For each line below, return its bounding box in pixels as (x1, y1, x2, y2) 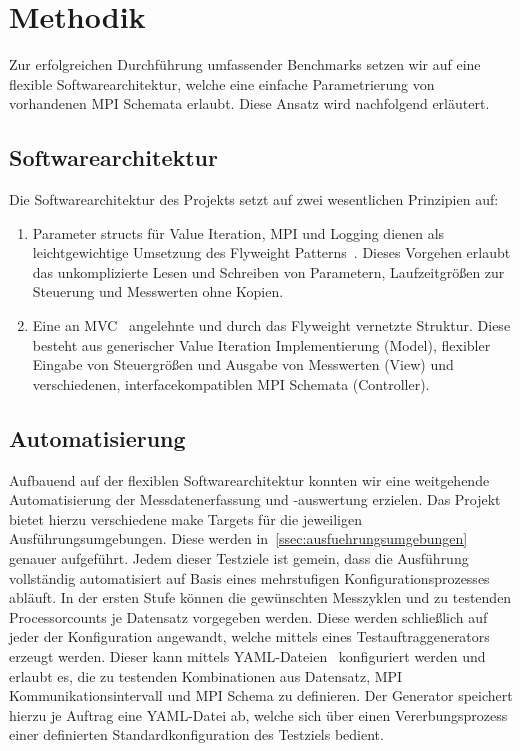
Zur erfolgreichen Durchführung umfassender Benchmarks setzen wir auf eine (9, 54, 481, 75)
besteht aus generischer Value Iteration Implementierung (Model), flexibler (32, 334, 491, 355)
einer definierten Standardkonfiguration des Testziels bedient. (9, 724, 384, 745)
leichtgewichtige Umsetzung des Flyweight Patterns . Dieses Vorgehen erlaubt (32, 242, 511, 263)
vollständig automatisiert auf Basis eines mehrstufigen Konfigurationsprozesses (9, 567, 490, 588)
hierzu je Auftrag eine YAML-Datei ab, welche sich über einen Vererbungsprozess (9, 704, 508, 725)
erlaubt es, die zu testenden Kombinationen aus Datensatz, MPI (9, 665, 403, 686)
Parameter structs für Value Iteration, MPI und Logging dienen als (32, 222, 445, 243)
